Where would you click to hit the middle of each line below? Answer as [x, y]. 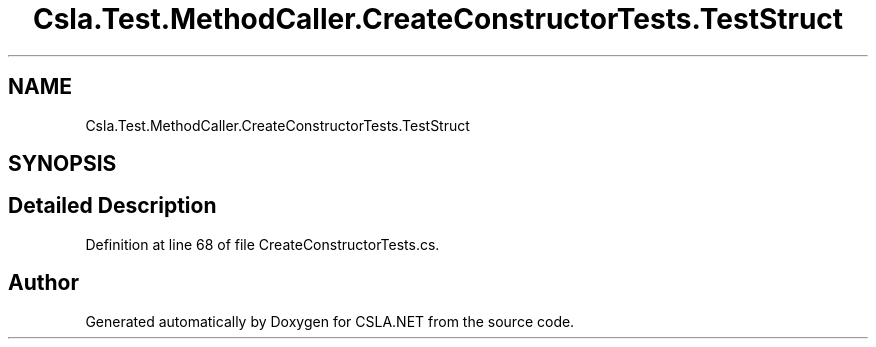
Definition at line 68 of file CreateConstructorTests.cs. [262, 244]
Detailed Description [112, 206]
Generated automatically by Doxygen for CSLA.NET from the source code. [330, 321]
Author [43, 283]
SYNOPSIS [62, 164]
